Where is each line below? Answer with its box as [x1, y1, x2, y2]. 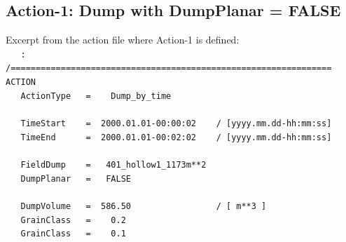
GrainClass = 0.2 [20, 215, 126, 225]
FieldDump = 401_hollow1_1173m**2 [20, 160, 207, 170]
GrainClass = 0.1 [20, 229, 126, 239]
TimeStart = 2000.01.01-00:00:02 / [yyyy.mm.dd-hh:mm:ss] [20, 119, 332, 129]
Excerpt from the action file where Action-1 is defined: [6, 32, 240, 47]
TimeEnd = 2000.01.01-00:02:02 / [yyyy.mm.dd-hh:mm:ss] [20, 132, 332, 142]
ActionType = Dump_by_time [20, 90, 172, 101]
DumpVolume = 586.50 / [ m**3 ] [20, 201, 267, 212]
